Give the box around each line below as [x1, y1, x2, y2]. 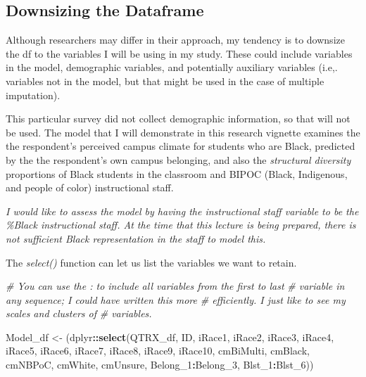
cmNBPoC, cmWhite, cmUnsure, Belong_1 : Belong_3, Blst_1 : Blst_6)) [6, 357, 314, 372]
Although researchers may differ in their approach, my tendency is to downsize [6, 32, 345, 47]
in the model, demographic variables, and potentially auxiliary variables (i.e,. [6, 60, 338, 75]
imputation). [6, 87, 61, 102]
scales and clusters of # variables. [6, 306, 152, 321]
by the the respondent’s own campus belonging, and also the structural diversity [6, 152, 351, 167]
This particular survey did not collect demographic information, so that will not [6, 111, 351, 126]
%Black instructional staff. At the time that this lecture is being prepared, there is [6, 217, 356, 232]
